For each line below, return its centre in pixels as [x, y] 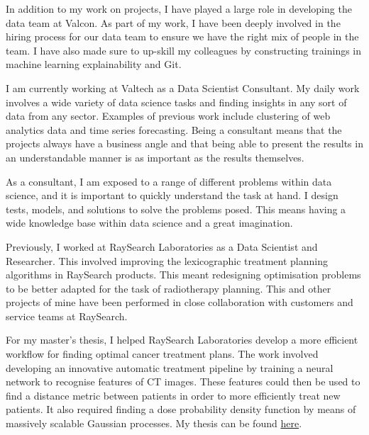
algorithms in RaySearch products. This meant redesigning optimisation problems [183, 275]
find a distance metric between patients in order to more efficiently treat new [173, 395]
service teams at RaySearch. [67, 316]
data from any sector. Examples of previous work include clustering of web [168, 116]
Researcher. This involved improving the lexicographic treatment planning [167, 260]
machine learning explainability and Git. [94, 64]
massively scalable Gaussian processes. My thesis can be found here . [154, 423]
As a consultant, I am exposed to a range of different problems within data [169, 181]
